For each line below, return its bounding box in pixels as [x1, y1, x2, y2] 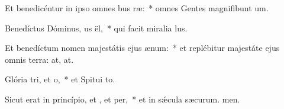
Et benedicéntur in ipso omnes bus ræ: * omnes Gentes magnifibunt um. [5, 2, 269, 14]
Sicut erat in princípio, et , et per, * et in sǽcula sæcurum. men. [5, 92, 240, 105]
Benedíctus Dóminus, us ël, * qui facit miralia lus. [5, 21, 188, 34]
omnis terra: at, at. [5, 53, 74, 65]
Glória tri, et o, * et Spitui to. [5, 73, 115, 85]
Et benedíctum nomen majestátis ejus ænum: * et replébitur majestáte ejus [5, 41, 280, 54]
